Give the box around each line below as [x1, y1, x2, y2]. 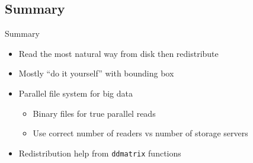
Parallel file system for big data [18, 87, 133, 99]
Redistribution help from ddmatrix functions [18, 146, 181, 159]
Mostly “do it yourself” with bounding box [18, 67, 174, 79]
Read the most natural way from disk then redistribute [18, 47, 219, 59]
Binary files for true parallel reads [33, 107, 156, 119]
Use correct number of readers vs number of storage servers [33, 127, 248, 139]
